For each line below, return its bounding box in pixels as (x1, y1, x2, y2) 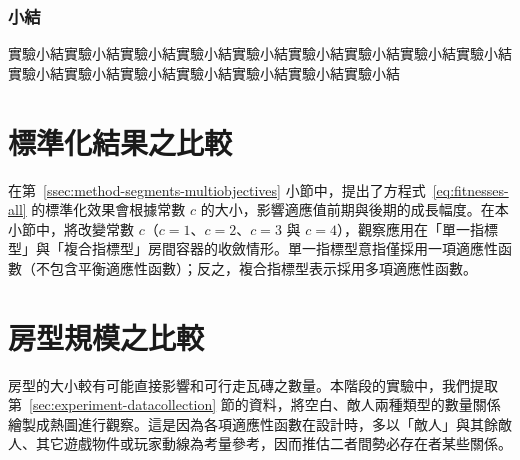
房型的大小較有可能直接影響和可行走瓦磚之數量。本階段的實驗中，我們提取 (8, 374, 498, 395)
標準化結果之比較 (8, 121, 233, 162)
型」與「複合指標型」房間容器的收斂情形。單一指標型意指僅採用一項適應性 (8, 238, 498, 259)
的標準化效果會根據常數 (31, 199, 186, 220)
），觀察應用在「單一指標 (336, 218, 498, 239)
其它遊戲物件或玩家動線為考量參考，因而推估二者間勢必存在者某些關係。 (35, 433, 512, 454)
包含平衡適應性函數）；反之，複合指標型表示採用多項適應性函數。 (49, 257, 477, 278)
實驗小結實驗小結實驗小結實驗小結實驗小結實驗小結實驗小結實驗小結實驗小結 (8, 43, 512, 64)
